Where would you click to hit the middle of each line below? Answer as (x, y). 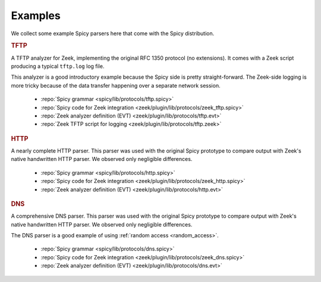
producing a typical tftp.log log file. (58, 66)
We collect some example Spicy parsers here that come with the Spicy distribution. (113, 33)
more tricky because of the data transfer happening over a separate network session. (116, 85)
